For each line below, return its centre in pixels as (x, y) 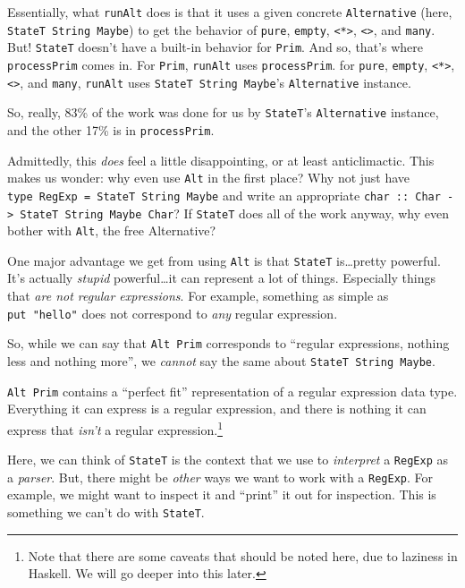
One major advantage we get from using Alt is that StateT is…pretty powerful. (224, 260)
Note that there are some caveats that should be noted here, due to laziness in (243, 555)
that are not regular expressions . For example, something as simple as (198, 296)
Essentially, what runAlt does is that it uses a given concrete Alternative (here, (230, 12)
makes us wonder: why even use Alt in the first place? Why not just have (209, 178)
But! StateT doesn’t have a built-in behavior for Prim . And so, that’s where (215, 47)
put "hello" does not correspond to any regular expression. (173, 313)
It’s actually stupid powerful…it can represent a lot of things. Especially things (222, 278)
